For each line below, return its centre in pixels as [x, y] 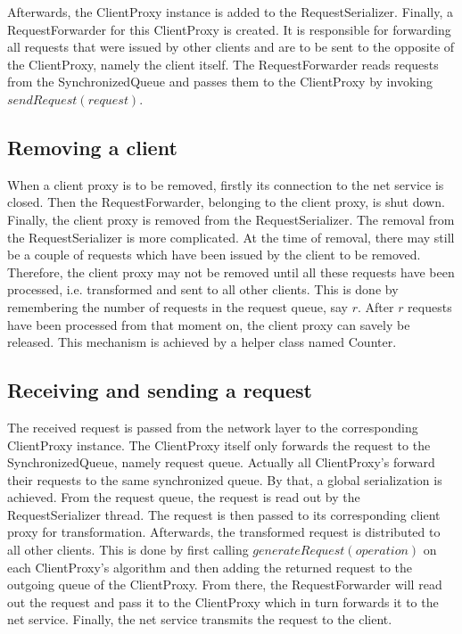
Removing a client [92, 147]
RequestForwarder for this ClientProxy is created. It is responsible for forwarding [229, 29]
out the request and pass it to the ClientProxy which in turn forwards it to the [223, 601]
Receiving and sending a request [160, 390]
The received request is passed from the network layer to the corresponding [213, 427]
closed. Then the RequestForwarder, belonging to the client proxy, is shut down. [226, 202]
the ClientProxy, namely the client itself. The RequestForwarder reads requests [223, 64]
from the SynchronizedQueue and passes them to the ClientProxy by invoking [220, 82]
